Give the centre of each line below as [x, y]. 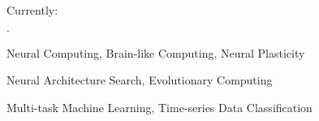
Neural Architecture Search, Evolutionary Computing [140, 80]
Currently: [32, 10]
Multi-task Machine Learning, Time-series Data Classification [159, 107]
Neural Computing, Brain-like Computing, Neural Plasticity [156, 52]
